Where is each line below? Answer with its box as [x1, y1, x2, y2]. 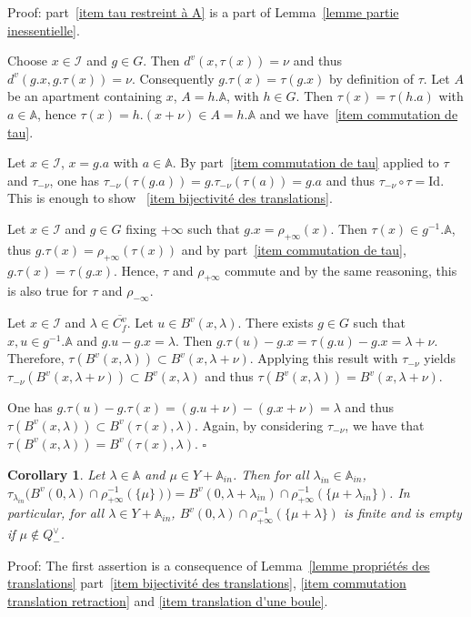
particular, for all [7, 503, 105, 522]
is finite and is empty [343, 503, 462, 522]
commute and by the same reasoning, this [225, 260, 457, 279]
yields [424, 349, 456, 368]
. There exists [237, 313, 314, 332]
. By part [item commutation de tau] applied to [172, 153, 439, 172]
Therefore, [7, 349, 65, 368]
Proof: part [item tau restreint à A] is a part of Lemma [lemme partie [7, 3, 399, 21]
